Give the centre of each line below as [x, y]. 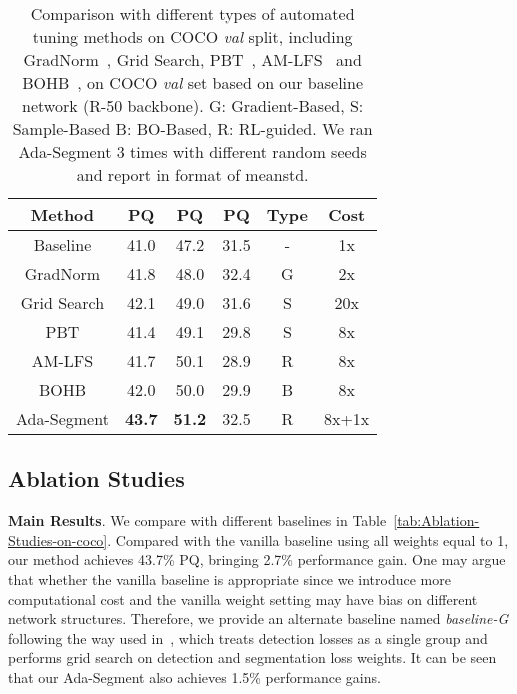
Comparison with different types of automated [192, 13]
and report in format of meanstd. [192, 174]
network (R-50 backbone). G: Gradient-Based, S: [193, 105]
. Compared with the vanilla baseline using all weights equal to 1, [308, 539]
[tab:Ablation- [436, 520]
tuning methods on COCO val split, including [192, 36]
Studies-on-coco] [58, 539]
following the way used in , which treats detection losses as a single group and [248, 637]
